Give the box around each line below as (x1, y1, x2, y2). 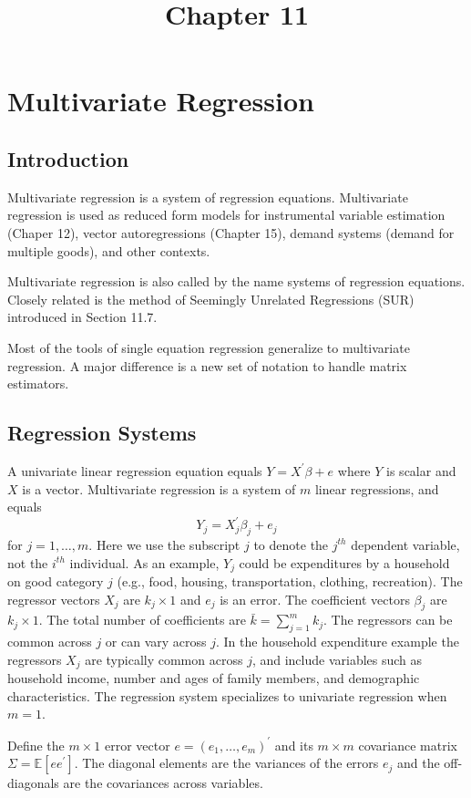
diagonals (7, 773, 59, 793)
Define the (7, 735, 65, 754)
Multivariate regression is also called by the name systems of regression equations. (7, 272, 466, 291)
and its (274, 735, 313, 754)
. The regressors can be (323, 610, 453, 629)
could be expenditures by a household (239, 553, 450, 572)
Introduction (7, 144, 129, 172)
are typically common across (85, 649, 243, 668)
